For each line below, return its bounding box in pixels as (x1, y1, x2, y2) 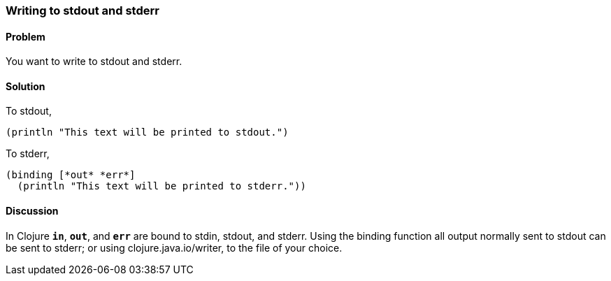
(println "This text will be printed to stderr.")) (17, 180, 306, 192)
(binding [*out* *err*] (6, 169, 136, 181)
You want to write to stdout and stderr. (6, 55, 182, 68)
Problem (6, 30, 45, 43)
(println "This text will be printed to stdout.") (6, 127, 289, 138)
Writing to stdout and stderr (6, 3, 159, 17)
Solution (6, 80, 45, 92)
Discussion (6, 205, 59, 217)
